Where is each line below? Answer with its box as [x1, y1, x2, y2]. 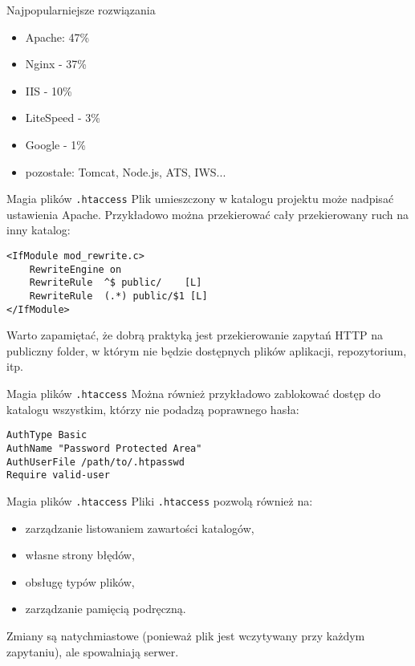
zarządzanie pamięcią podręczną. [25, 600, 186, 617]
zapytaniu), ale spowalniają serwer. [6, 643, 179, 660]
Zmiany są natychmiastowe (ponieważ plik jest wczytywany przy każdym [6, 627, 365, 644]
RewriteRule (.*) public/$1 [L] [29, 290, 208, 302]
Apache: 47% [25, 28, 90, 45]
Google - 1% [25, 136, 86, 152]
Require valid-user [6, 469, 110, 481]
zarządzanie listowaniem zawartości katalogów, [25, 519, 254, 536]
